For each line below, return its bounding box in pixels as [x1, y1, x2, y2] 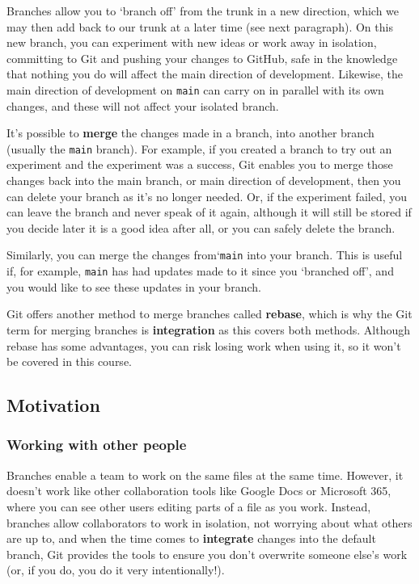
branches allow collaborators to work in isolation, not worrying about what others [6, 514, 413, 531]
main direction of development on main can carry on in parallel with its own [6, 81, 384, 98]
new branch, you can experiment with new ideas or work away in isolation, [6, 34, 377, 51]
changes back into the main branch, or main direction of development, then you [6, 172, 401, 189]
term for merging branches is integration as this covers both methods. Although [6, 321, 411, 338]
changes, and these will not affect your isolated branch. [6, 97, 279, 114]
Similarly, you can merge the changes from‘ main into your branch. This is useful [6, 246, 403, 263]
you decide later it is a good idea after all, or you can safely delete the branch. [6, 219, 396, 236]
